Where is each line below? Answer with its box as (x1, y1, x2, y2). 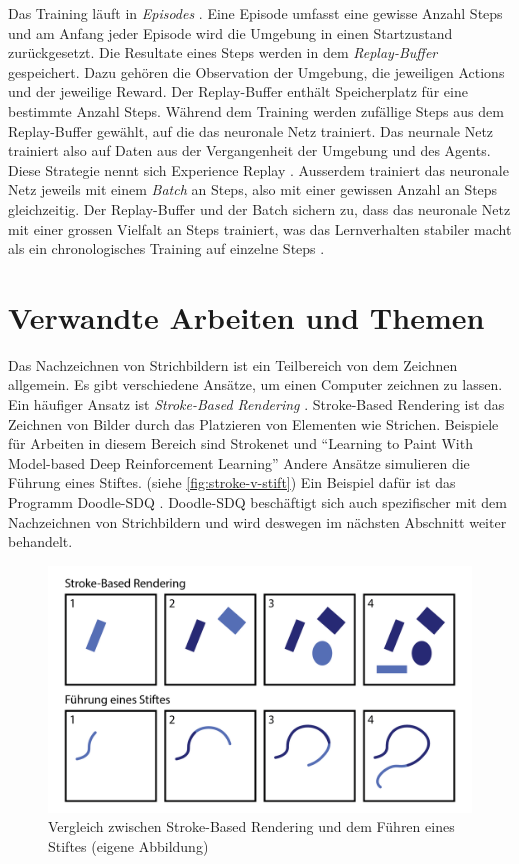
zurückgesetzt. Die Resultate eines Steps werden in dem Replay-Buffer (8, 42, 438, 63)
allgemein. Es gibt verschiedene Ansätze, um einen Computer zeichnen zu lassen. (8, 374, 503, 395)
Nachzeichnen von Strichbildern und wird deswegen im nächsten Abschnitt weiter (8, 511, 507, 532)
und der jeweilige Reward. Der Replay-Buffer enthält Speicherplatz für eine (8, 81, 468, 102)
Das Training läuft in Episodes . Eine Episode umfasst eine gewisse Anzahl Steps (8, 3, 503, 23)
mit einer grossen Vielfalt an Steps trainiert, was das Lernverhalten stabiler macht (8, 218, 512, 239)
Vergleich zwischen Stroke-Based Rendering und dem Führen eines (48, 816, 455, 837)
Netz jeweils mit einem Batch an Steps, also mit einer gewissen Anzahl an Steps (8, 179, 498, 200)
